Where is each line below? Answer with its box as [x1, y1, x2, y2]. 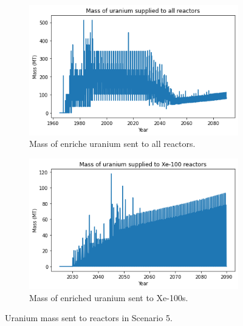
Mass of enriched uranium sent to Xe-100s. [29, 291, 188, 304]
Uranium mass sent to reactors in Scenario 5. [5, 311, 173, 324]
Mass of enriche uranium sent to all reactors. [29, 137, 196, 150]
